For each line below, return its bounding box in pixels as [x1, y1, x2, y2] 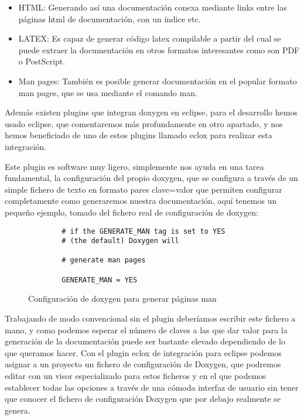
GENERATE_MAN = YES [62, 275, 138, 284]
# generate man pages [62, 256, 146, 265]
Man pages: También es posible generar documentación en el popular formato [18, 74, 297, 87]
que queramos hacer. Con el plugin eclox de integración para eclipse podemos [5, 346, 282, 358]
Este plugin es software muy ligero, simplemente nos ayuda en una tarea [5, 160, 264, 172]
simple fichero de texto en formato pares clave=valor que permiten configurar [5, 183, 282, 195]
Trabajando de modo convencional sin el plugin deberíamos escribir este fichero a [5, 312, 296, 325]
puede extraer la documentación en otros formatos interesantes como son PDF [18, 43, 300, 56]
